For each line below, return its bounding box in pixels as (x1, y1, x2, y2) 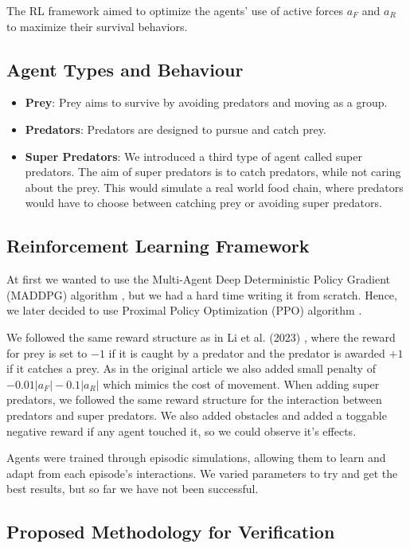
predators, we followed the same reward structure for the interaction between (6, 391, 382, 408)
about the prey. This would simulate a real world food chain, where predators (25, 178, 404, 195)
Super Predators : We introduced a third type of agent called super (25, 147, 363, 164)
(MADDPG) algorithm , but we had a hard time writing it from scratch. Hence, (6, 286, 397, 303)
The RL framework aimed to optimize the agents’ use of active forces (6, 2, 343, 18)
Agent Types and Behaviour (6, 57, 244, 81)
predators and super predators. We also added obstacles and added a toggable (6, 406, 387, 423)
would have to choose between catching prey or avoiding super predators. (25, 194, 382, 211)
